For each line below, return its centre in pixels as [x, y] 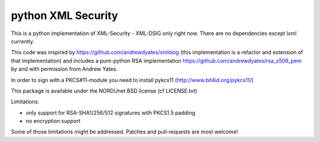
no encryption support [53, 121]
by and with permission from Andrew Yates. [64, 69]
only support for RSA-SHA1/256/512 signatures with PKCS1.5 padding [111, 112]
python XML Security [65, 15]
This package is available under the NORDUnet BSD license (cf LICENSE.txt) [104, 91]
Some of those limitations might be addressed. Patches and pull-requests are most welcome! [124, 132]
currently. [23, 41]
